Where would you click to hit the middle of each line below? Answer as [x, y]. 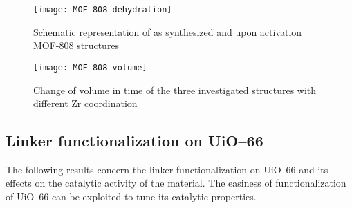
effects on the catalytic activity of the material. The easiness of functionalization [176, 183]
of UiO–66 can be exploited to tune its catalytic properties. [131, 197]
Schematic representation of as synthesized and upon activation [168, 31]
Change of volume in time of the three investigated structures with [175, 89]
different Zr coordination [85, 103]
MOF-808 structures [76, 45]
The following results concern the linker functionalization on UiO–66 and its [167, 169]
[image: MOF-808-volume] [90, 67]
